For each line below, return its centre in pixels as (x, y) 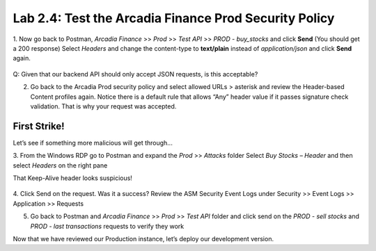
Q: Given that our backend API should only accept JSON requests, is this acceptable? (135, 74)
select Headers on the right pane (60, 165)
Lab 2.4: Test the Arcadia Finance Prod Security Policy (174, 18)
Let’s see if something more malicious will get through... (93, 143)
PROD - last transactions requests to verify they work (107, 226)
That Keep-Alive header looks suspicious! (72, 178)
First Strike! (39, 126)
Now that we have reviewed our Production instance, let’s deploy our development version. (143, 238)
